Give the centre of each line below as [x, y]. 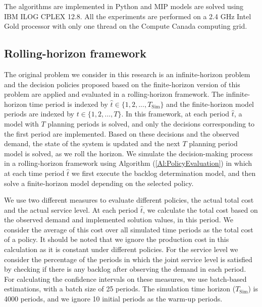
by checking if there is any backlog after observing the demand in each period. [125, 269]
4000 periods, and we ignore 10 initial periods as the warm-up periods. [113, 299]
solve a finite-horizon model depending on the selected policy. [99, 183]
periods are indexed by [39, 114]
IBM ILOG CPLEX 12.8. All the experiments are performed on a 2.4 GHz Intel [128, 16]
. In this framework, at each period [175, 114]
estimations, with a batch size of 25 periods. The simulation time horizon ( [120, 289]
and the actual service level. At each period [71, 209]
